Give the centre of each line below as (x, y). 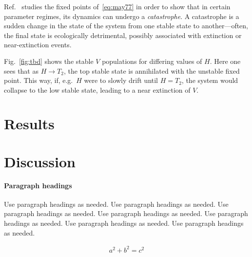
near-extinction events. (38, 45)
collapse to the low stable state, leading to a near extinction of (97, 89)
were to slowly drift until (121, 80)
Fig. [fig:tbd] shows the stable (49, 61)
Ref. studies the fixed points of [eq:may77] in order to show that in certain (117, 6)
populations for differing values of (152, 61)
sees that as (21, 70)
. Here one (225, 61)
